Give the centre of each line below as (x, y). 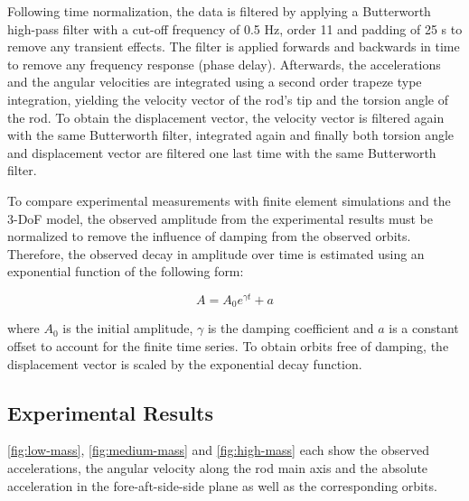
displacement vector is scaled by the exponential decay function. (185, 363)
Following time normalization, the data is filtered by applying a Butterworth (219, 11)
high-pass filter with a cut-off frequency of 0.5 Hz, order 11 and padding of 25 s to (235, 28)
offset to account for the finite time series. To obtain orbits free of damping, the (228, 346)
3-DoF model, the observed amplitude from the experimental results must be (220, 218)
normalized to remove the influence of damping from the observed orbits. (209, 236)
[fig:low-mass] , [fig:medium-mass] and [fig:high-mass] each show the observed (218, 450)
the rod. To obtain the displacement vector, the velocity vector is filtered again (226, 117)
